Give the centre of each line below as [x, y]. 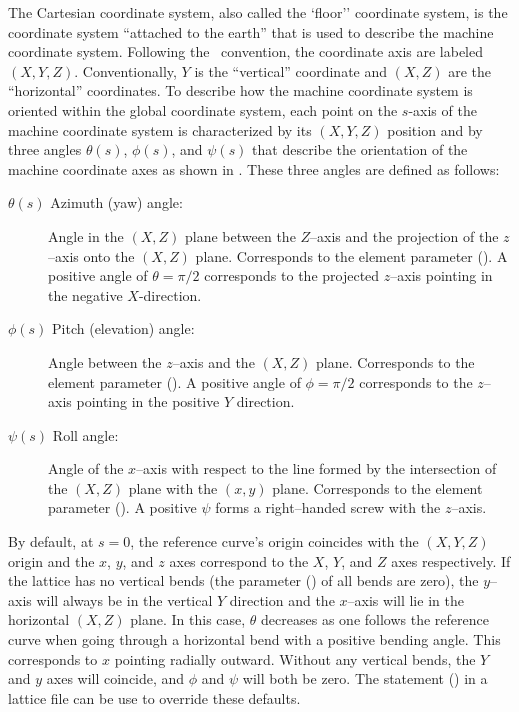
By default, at [51, 541]
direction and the [282, 599]
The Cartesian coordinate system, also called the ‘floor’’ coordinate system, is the [258, 12]
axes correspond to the [239, 560]
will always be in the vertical [124, 599]
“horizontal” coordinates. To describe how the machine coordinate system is [240, 90]
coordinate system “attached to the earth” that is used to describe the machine [251, 31]
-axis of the [442, 109]
